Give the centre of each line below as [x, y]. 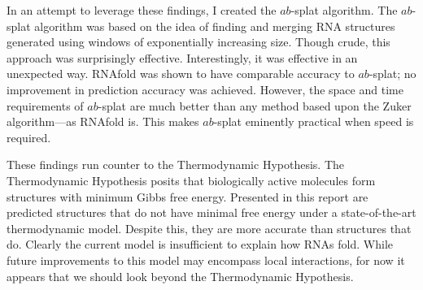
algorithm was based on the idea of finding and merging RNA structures [215, 26]
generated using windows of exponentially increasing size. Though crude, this [198, 42]
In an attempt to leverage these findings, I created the [142, 10]
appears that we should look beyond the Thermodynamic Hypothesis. [180, 276]
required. [29, 137]
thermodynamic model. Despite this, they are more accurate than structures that [209, 228]
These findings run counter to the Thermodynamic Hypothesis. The [175, 164]
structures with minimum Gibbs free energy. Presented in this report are [188, 196]
